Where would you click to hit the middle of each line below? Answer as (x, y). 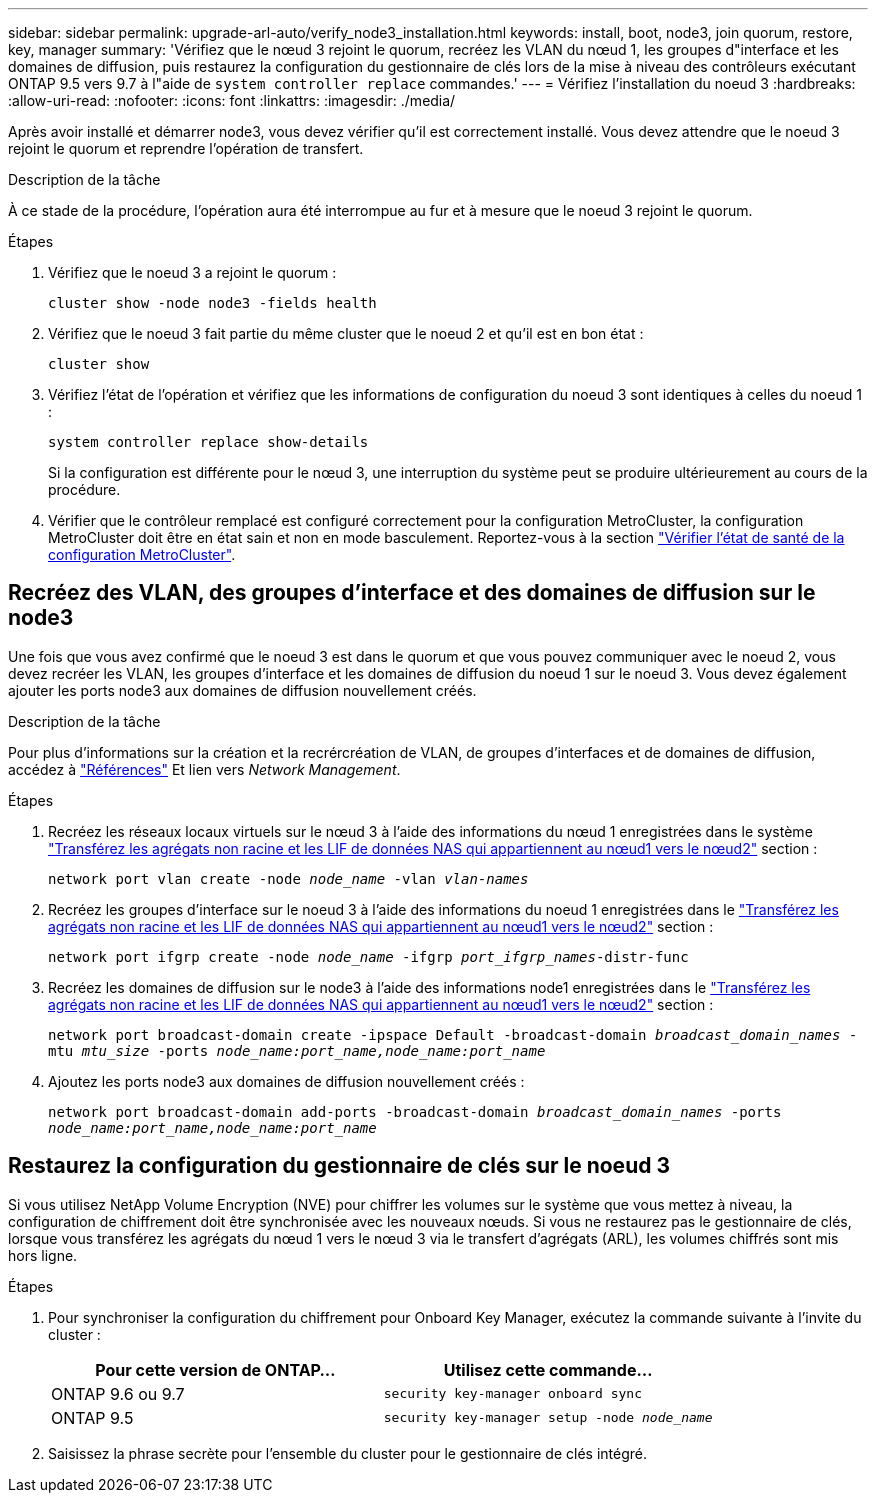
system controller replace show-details (208, 442)
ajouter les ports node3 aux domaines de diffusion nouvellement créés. (242, 690)
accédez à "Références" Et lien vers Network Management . (204, 769)
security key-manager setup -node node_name (548, 1418)
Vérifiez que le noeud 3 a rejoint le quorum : (192, 272)
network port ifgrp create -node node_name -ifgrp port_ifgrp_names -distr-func (368, 956)
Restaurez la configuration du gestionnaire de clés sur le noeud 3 (339, 1166)
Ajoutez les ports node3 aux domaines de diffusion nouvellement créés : (286, 1081)
